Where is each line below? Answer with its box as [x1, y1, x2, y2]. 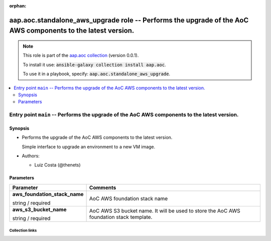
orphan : [9, 3, 27, 9]
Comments [89, 184, 116, 191]
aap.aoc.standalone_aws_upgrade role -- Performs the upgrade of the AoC [9, 16, 249, 25]
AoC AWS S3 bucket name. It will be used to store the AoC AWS [89, 207, 240, 214]
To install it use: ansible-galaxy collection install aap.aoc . [23, 62, 166, 68]
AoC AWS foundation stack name [89, 195, 168, 202]
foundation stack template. [89, 213, 153, 220]
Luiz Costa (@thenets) [34, 162, 81, 168]
